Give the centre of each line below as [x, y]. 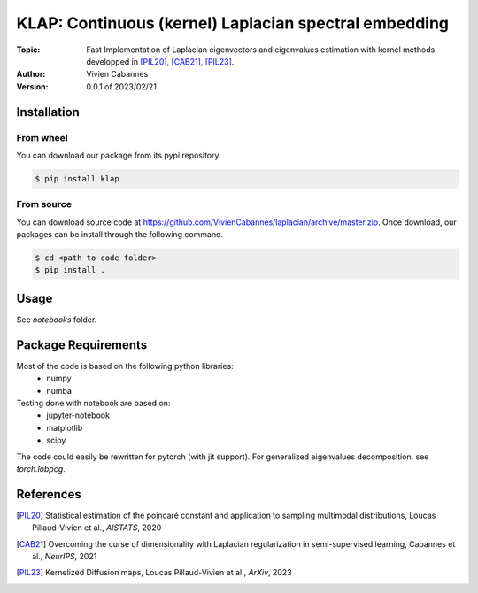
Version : [32, 86]
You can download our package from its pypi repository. [119, 155]
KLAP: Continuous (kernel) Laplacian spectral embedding [233, 23]
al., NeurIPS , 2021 [65, 556]
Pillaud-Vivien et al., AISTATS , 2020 [97, 528]
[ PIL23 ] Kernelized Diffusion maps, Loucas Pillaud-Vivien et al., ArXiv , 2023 [154, 573]
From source [44, 204]
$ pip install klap [77, 178]
